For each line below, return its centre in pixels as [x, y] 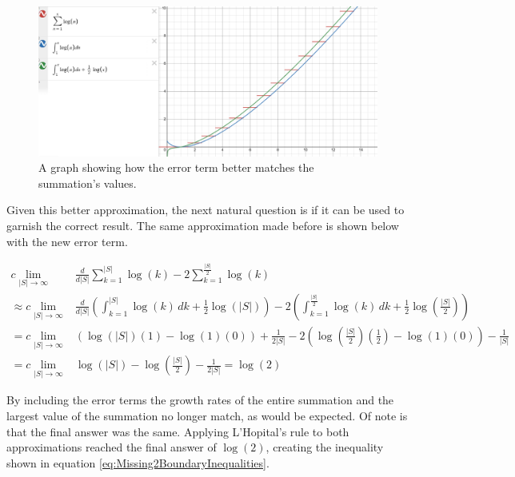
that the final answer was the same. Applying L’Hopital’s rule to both [178, 431]
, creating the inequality [325, 447]
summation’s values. [88, 183]
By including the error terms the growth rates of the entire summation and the [200, 400]
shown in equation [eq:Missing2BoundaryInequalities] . [138, 462]
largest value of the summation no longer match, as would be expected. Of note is [207, 416]
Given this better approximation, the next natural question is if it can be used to [206, 210]
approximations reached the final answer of [112, 447]
